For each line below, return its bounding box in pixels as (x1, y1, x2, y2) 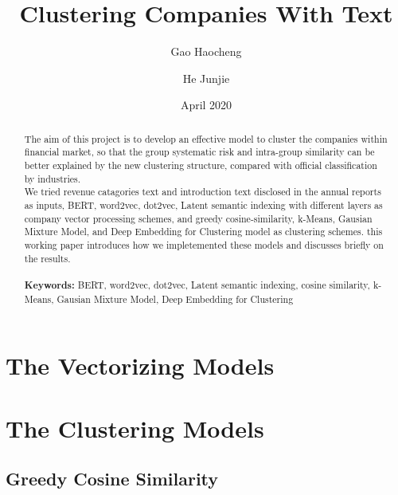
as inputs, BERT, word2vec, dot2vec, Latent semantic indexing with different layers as (24, 198, 383, 211)
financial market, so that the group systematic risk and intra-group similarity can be (24, 145, 375, 159)
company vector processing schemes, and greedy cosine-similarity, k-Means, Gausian (24, 211, 373, 225)
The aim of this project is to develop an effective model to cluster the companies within (24, 132, 388, 145)
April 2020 (180, 96, 232, 113)
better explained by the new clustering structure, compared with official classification (24, 159, 377, 172)
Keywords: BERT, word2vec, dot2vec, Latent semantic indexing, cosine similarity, (24, 277, 370, 292)
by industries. (24, 171, 80, 185)
